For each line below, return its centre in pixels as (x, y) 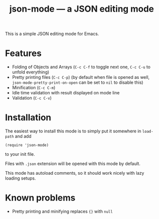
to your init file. (20, 154)
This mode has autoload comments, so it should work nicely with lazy (75, 173)
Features (23, 53)
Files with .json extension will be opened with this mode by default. (73, 164)
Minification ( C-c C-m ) (34, 88)
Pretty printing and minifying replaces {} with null (62, 211)
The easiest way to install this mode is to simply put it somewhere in (73, 131)
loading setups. (20, 178)
